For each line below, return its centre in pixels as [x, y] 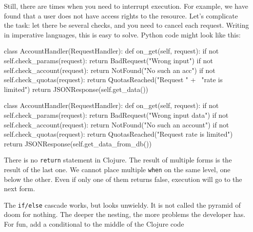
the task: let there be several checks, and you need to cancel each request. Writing [126, 25]
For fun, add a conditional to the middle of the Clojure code [94, 224]
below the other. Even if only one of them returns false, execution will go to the [123, 179]
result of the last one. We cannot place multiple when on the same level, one [117, 169]
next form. [19, 188]
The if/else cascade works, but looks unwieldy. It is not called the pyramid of [122, 205]
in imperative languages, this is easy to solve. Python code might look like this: [122, 34]
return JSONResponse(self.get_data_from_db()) [78, 143]
